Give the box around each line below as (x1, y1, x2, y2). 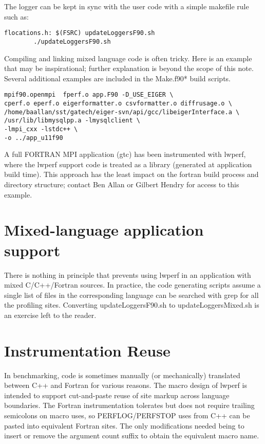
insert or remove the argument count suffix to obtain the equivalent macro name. (4, 430, 259, 441)
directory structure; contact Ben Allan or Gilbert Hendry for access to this (4, 179, 239, 189)
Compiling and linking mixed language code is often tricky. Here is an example (4, 52, 252, 63)
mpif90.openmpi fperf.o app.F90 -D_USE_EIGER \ (4, 91, 174, 99)
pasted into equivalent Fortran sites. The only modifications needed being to (4, 420, 244, 431)
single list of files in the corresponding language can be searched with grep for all (4, 289, 259, 300)
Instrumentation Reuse (4, 340, 171, 361)
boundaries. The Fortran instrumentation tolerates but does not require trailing (4, 400, 255, 411)
